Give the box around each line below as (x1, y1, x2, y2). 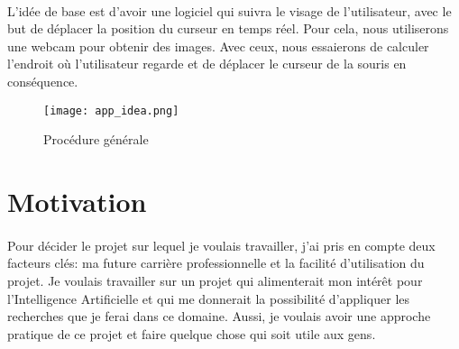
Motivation (7, 183, 147, 219)
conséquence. (7, 71, 78, 90)
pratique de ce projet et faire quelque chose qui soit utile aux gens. (7, 324, 376, 343)
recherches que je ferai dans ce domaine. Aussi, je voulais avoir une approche (7, 307, 431, 326)
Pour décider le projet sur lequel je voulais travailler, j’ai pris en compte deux (7, 235, 436, 254)
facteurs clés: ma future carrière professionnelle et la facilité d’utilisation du (7, 253, 425, 272)
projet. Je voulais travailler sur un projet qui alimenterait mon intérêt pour (7, 271, 423, 289)
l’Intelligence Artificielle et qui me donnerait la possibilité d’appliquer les (7, 289, 410, 308)
